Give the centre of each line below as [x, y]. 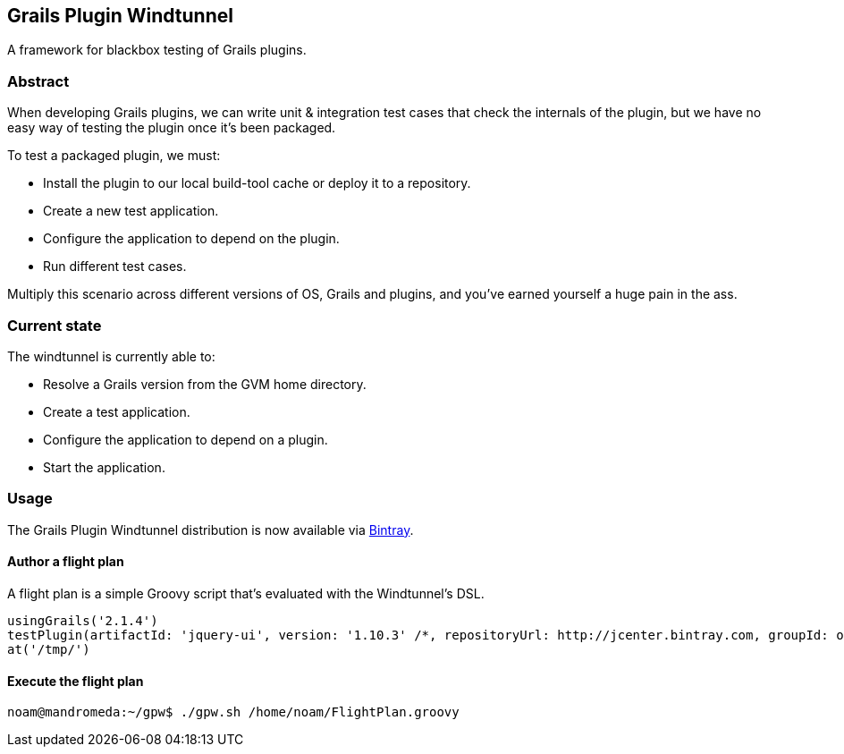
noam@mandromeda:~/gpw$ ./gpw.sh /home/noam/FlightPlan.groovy [233, 712]
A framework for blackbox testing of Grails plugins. [157, 50]
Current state [55, 325]
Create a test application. [117, 411]
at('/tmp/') [49, 649]
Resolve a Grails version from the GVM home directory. [205, 384]
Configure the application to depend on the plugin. [191, 239]
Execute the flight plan [76, 681]
